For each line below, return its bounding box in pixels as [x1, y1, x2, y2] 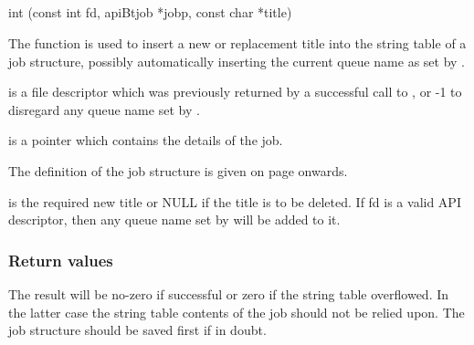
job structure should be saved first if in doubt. [8, 320, 267, 340]
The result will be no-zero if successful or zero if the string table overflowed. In [8, 284, 449, 303]
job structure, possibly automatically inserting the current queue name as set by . [8, 51, 465, 70]
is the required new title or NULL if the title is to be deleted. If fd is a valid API [8, 192, 461, 211]
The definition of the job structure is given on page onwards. [8, 161, 348, 180]
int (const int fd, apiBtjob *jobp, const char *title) [8, 3, 292, 22]
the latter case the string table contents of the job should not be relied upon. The [8, 302, 465, 321]
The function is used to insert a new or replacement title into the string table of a [8, 33, 467, 52]
